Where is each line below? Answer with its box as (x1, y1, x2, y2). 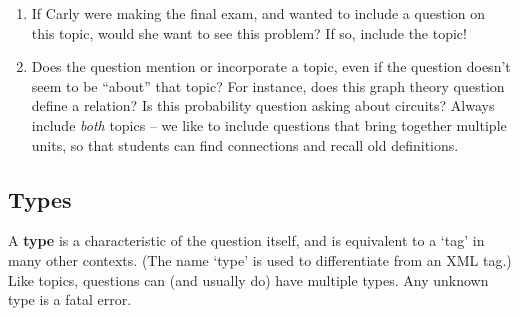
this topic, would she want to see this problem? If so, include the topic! (31, 22, 467, 43)
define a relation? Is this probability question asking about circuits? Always (31, 95, 495, 116)
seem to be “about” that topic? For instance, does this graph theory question (31, 75, 505, 96)
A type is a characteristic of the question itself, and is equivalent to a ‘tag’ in (8, 230, 485, 251)
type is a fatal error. (8, 289, 132, 310)
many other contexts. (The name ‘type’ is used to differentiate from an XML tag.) (8, 249, 512, 270)
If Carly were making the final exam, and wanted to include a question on (31, 3, 486, 23)
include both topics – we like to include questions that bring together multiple (31, 114, 507, 135)
